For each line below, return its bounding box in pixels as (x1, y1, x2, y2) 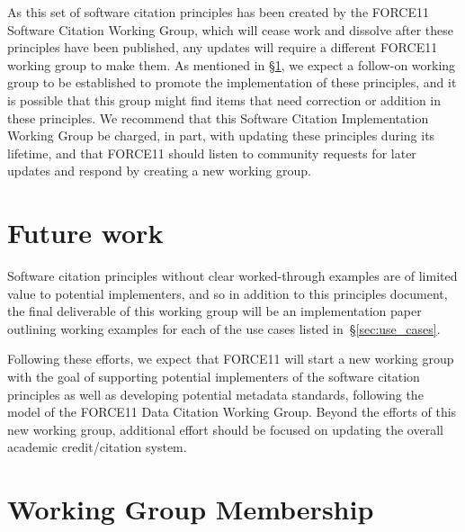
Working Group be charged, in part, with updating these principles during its (7, 126, 435, 145)
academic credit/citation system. (7, 437, 187, 456)
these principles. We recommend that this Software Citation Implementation (7, 108, 429, 127)
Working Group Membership (7, 491, 374, 527)
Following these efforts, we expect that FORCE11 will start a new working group (7, 349, 454, 368)
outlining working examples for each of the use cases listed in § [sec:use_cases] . (7, 319, 441, 338)
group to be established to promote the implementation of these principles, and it (7, 73, 457, 92)
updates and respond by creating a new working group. (7, 161, 311, 180)
